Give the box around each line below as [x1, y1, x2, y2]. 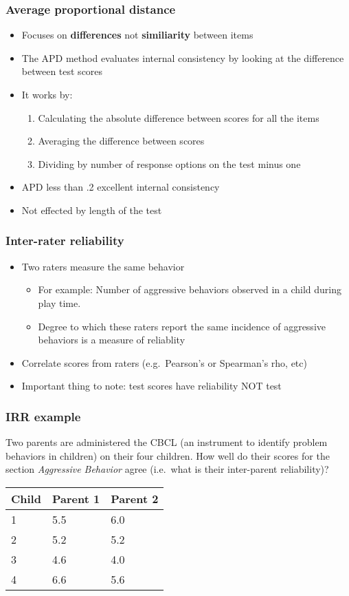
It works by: [21, 87, 73, 101]
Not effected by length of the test [21, 202, 162, 217]
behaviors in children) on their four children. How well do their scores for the [5, 448, 330, 462]
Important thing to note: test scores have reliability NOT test [21, 379, 282, 393]
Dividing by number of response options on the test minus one [38, 156, 301, 171]
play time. [38, 295, 81, 310]
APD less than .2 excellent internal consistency [21, 180, 220, 194]
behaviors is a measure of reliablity [38, 332, 185, 347]
